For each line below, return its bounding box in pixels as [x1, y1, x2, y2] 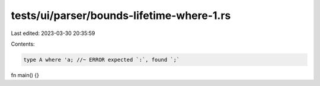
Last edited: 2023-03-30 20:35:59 [11, 30, 95, 37]
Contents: [11, 40, 35, 47]
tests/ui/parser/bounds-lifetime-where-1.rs [11, 9, 231, 22]
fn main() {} [11, 71, 40, 78]
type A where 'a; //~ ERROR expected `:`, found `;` [23, 56, 180, 63]
